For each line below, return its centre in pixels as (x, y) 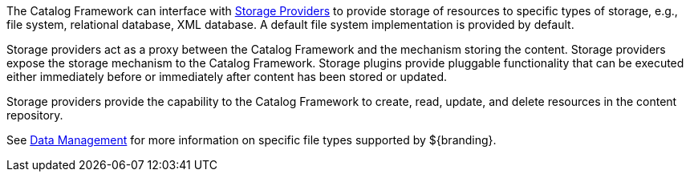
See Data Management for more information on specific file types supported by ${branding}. (252, 140)
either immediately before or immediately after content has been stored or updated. (227, 77)
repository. (35, 115)
